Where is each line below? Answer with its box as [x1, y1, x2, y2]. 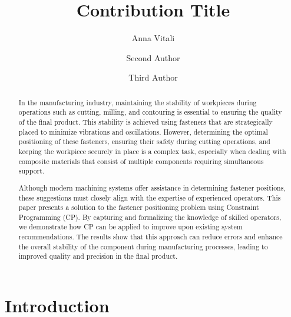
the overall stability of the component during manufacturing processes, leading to [18, 241, 268, 251]
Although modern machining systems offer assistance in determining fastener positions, [18, 182, 286, 192]
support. [18, 166, 45, 176]
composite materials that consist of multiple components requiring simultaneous [18, 156, 264, 166]
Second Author [126, 51, 180, 64]
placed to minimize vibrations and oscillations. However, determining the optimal [18, 126, 268, 136]
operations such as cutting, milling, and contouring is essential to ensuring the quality [18, 107, 282, 117]
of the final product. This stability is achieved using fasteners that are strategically [18, 117, 273, 127]
